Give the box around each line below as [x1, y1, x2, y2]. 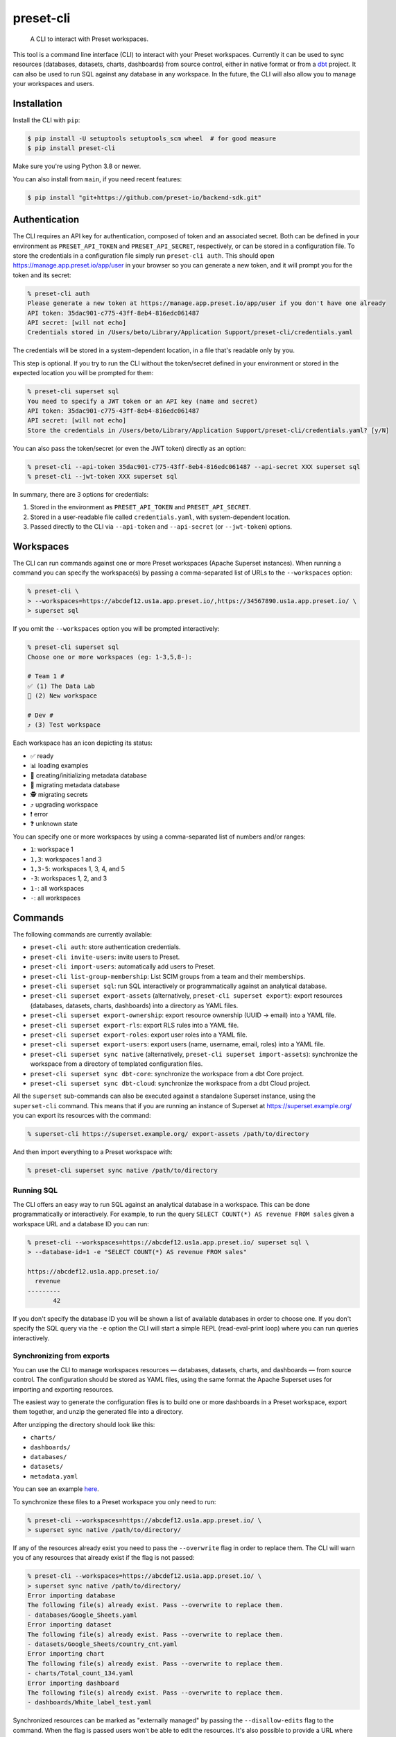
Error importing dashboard [27, 1679, 119, 1687]
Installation [12, 97, 62, 109]
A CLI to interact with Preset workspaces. [30, 35, 149, 43]
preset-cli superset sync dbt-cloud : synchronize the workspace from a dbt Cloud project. [30, 1079, 311, 1087]
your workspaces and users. [12, 80, 94, 88]
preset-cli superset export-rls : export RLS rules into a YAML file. [30, 1021, 239, 1029]
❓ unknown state [30, 820, 78, 828]
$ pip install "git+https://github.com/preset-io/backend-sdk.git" [27, 193, 262, 201]
